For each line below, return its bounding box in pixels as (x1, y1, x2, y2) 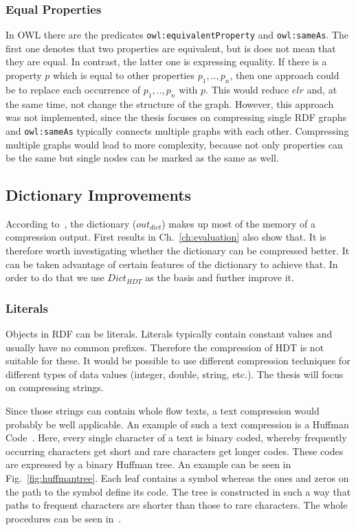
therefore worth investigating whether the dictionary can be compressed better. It (5, 243, 350, 258)
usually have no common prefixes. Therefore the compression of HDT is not (5, 340, 324, 354)
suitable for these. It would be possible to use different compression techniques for (5, 353, 351, 368)
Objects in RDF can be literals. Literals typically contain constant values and (5, 327, 333, 341)
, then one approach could (230, 68, 340, 82)
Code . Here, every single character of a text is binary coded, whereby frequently (5, 430, 347, 445)
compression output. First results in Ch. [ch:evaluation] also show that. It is (5, 230, 326, 244)
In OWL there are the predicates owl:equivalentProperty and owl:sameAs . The (5, 27, 348, 42)
